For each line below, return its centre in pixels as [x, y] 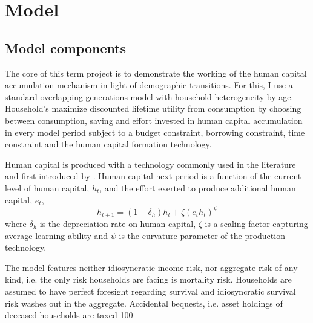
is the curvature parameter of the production [202, 235]
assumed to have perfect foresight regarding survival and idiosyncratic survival [150, 291]
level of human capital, [47, 187]
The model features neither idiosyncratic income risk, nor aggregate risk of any [151, 267]
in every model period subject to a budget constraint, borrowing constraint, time [155, 132]
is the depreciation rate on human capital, [118, 224]
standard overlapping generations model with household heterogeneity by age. [149, 96]
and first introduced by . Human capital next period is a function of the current [153, 176]
